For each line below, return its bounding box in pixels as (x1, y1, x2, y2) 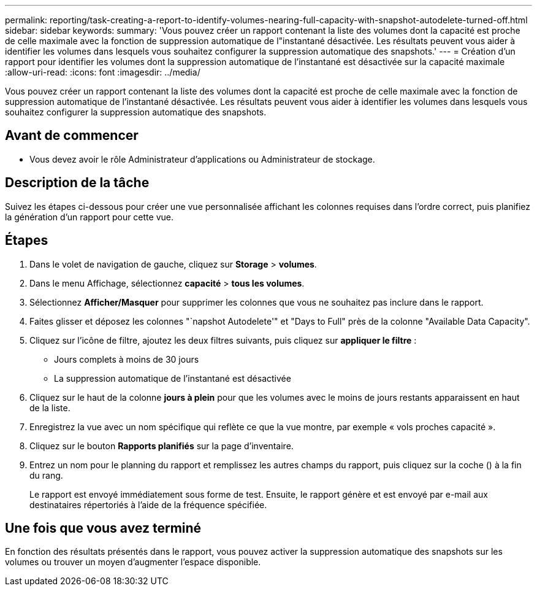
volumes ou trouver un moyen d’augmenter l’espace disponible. (5, 557, 261, 568)
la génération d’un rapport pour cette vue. (5, 211, 173, 222)
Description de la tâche (5, 175, 150, 191)
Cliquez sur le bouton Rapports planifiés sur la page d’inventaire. (29, 440, 294, 451)
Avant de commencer (5, 128, 139, 144)
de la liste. (29, 402, 70, 413)
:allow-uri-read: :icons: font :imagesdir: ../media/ (5, 67, 200, 77)
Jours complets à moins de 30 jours (54, 353, 199, 365)
